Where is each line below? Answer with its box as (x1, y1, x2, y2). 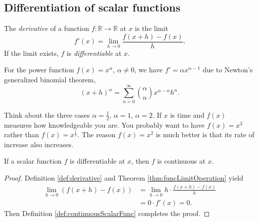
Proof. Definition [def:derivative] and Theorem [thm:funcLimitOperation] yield (4, 172, 244, 183)
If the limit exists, (4, 47, 59, 58)
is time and (170, 109, 205, 120)
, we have (134, 64, 163, 75)
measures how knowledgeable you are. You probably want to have (4, 119, 205, 130)
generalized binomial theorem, (4, 74, 96, 85)
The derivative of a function (4, 23, 89, 33)
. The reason (77, 129, 116, 140)
